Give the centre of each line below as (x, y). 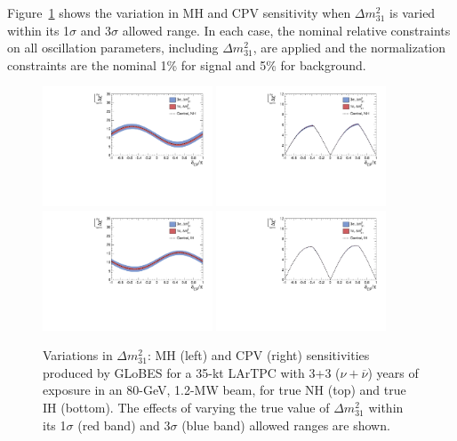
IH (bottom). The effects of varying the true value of (186, 408)
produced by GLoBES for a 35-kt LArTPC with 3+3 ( (192, 372)
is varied (413, 12)
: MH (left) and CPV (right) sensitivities (258, 355)
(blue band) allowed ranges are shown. (286, 425)
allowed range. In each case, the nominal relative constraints (286, 30)
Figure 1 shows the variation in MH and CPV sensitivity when (179, 12)
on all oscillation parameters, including (113, 48)
